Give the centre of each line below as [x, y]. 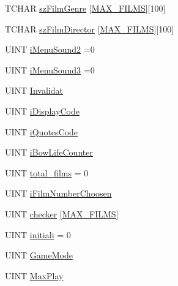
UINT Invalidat [34, 90]
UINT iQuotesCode [42, 131]
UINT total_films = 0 [47, 172]
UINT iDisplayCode [42, 111]
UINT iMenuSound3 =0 [50, 70]
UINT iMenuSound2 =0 [50, 49]
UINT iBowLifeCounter [49, 152]
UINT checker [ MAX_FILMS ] [62, 213]
